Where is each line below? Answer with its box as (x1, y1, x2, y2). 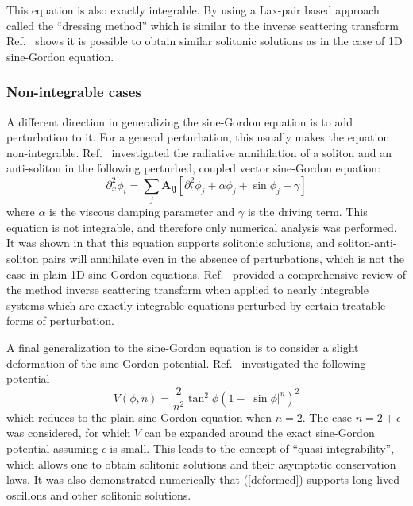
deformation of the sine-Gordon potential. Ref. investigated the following (6, 354, 366, 371)
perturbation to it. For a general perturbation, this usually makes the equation (6, 129, 390, 145)
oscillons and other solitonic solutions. (6, 486, 191, 503)
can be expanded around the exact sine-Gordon (144, 424, 375, 441)
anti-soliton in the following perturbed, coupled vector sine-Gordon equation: (6, 160, 381, 176)
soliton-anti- (338, 234, 397, 251)
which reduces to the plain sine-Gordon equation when (6, 408, 272, 425)
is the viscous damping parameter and (49, 203, 235, 220)
